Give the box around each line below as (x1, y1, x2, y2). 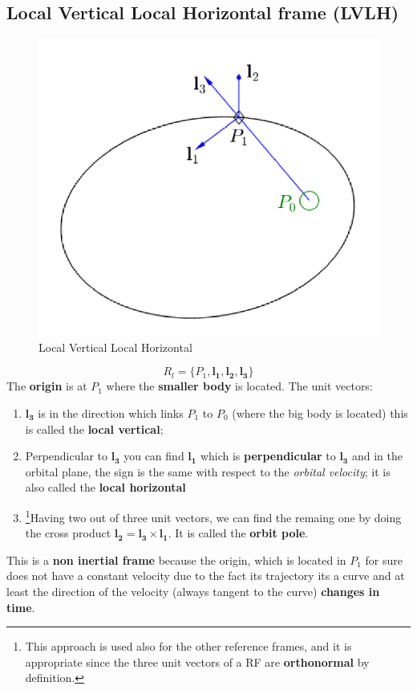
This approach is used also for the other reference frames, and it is (25, 638, 352, 655)
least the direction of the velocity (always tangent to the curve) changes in (6, 583, 380, 600)
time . (6, 598, 35, 615)
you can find (123, 447, 184, 464)
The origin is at (6, 378, 87, 394)
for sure (365, 551, 403, 568)
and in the (351, 447, 403, 464)
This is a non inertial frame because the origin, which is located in (6, 551, 346, 568)
